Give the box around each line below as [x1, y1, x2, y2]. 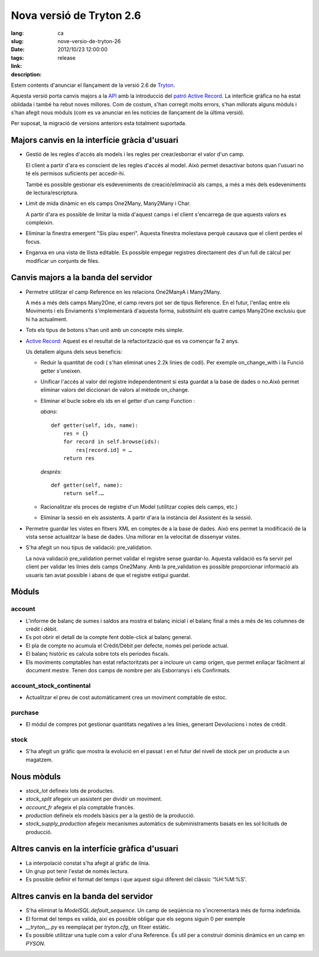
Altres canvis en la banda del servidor [11, 891, 154, 901]
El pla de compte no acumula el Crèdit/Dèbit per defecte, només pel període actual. [25, 642, 229, 649]
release [57, 54, 76, 61]
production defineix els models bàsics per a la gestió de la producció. [25, 812, 195, 819]
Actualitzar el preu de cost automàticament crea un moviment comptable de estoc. [25, 694, 227, 701]
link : [11, 63, 22, 70]
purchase [11, 708, 39, 717]
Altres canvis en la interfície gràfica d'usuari [11, 844, 178, 854]
